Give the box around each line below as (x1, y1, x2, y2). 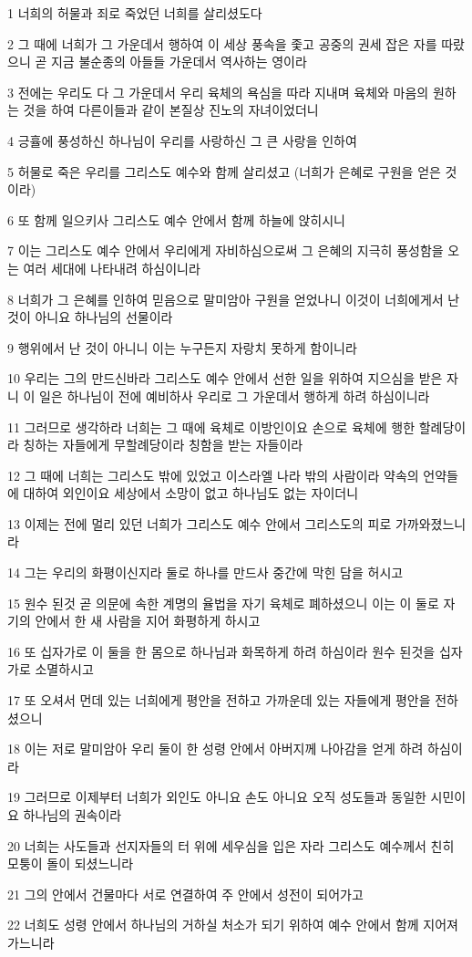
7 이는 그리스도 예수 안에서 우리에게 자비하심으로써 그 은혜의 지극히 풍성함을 (7, 241, 444, 260)
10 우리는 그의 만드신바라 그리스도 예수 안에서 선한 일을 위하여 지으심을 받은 (7, 369, 443, 388)
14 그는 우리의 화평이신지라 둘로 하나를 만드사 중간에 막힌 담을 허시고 (7, 563, 404, 582)
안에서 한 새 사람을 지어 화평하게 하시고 (35, 611, 261, 630)
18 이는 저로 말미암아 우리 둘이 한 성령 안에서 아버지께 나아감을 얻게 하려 (7, 739, 424, 758)
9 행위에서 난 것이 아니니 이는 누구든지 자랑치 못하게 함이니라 (7, 338, 357, 357)
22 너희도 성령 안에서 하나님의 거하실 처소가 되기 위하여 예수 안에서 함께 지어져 (7, 915, 458, 934)
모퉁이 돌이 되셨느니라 (7, 854, 134, 873)
